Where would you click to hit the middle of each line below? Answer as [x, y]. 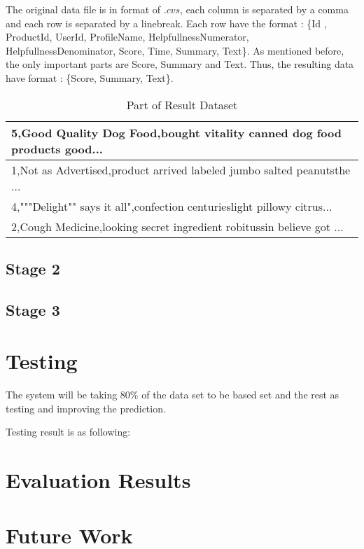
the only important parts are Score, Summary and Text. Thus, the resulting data [180, 64]
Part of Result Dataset [182, 104]
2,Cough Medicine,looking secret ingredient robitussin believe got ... [177, 226]
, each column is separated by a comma [264, 9]
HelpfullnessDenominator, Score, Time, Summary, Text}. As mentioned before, [175, 50]
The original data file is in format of [83, 9]
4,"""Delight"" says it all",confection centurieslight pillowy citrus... [172, 206]
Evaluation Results [98, 480]
